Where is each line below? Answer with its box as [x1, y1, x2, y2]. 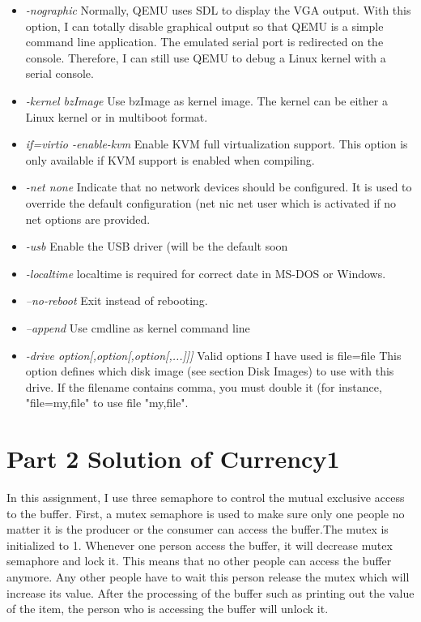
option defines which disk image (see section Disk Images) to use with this [25, 362, 394, 380]
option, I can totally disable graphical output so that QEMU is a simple [25, 17, 384, 34]
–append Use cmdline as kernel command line [25, 319, 250, 336]
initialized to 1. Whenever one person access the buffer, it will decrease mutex [6, 536, 393, 553]
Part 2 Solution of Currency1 [6, 442, 340, 475]
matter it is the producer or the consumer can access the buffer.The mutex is [6, 521, 389, 538]
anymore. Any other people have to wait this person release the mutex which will [6, 568, 410, 585]
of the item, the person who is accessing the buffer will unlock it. [6, 600, 329, 617]
